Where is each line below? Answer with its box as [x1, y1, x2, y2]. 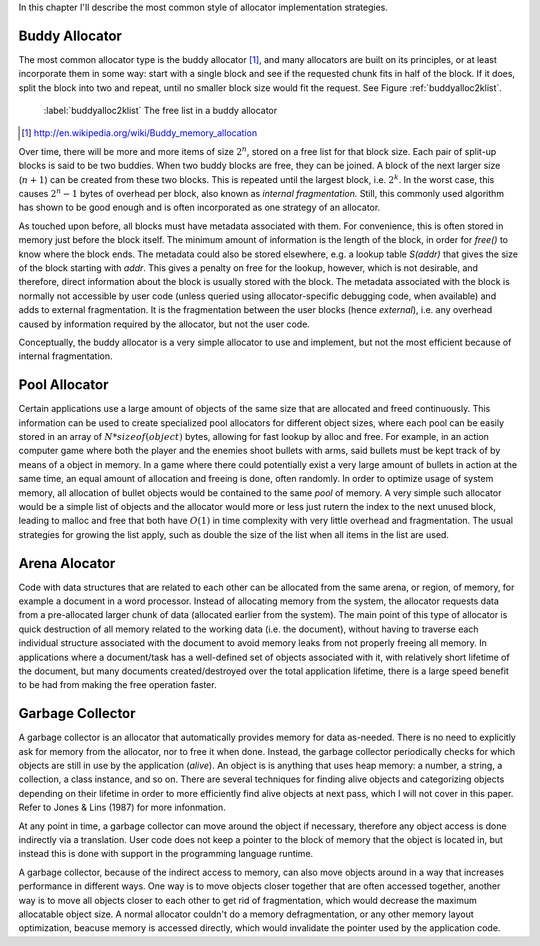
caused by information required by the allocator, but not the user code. [18, 318, 310, 330]
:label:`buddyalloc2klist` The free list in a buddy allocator [43, 105, 278, 117]
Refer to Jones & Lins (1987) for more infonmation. [18, 801, 227, 814]
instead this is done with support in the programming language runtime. [18, 848, 314, 860]
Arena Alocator [18, 555, 116, 572]
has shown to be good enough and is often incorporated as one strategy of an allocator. [18, 201, 381, 214]
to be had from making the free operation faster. [18, 679, 217, 691]
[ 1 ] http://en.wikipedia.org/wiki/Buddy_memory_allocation [21, 127, 258, 139]
